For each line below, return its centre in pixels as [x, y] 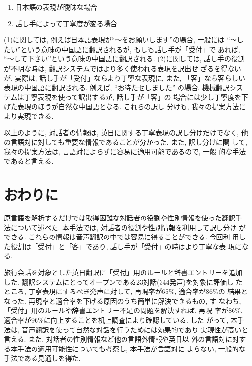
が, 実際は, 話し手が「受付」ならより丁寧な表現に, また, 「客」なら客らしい [125, 78]
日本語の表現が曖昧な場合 [56, 7]
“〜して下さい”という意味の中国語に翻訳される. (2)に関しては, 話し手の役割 [125, 59]
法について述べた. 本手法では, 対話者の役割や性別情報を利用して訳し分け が [125, 227]
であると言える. [29, 161]
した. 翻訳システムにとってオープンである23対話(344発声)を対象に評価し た [123, 282]
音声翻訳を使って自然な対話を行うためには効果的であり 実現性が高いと [135, 329]
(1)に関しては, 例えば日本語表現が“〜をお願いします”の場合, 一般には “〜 [120, 40]
